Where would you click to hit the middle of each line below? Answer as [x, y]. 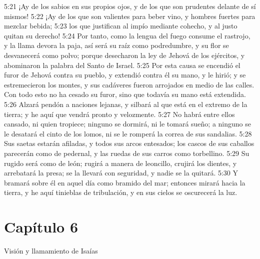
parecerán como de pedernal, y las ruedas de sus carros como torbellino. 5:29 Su [127, 153]
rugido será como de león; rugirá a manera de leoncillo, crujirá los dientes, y [120, 163]
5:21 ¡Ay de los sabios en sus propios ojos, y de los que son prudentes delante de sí [130, 6]
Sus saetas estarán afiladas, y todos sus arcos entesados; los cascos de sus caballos [129, 143]
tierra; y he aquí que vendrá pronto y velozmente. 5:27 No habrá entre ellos [119, 114]
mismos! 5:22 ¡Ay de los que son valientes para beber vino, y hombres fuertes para [130, 16]
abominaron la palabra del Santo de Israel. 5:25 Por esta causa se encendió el [122, 65]
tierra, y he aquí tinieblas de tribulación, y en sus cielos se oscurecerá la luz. [121, 192]
